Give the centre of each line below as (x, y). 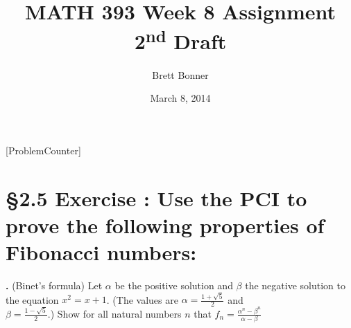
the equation (32, 299)
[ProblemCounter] (43, 150)
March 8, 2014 (180, 98)
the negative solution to (295, 285)
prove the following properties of (165, 225)
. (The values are (142, 299)
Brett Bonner (180, 74)
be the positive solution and (174, 285)
